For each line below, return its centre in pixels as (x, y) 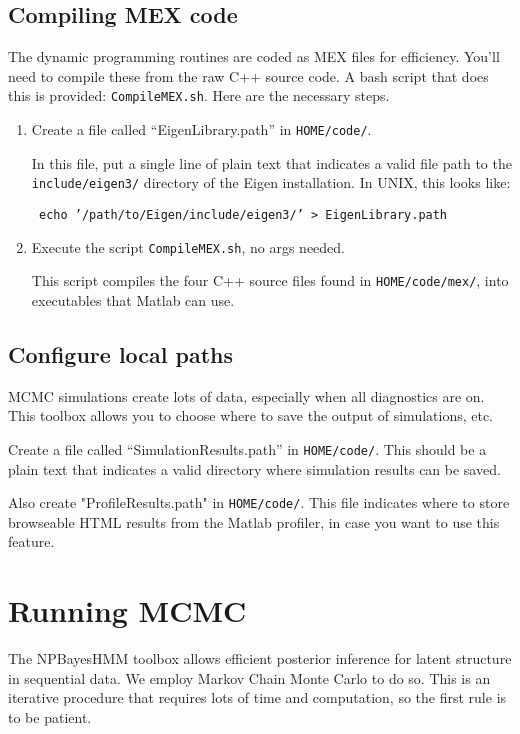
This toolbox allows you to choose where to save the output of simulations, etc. (251, 415)
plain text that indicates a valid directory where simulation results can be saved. (254, 468)
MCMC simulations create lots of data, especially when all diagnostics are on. (246, 395)
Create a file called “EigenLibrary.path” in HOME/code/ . (201, 129)
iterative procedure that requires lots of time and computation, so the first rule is (257, 697)
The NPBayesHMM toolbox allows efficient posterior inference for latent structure (260, 658)
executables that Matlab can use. (133, 299)
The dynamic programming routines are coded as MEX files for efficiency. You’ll (254, 56)
